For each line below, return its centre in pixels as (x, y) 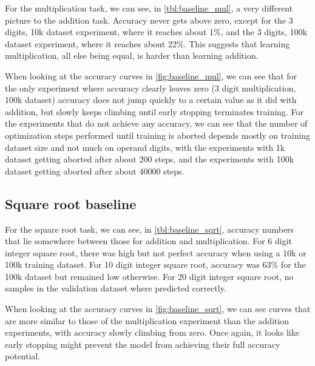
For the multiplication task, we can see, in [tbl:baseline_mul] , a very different (149, 8)
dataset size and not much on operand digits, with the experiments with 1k (145, 147)
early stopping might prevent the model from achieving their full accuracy (143, 344)
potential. (23, 356)
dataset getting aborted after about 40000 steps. (95, 171)
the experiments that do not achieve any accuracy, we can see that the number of (156, 123)
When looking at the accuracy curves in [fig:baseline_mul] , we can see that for (151, 75)
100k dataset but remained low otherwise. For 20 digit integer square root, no (149, 276)
